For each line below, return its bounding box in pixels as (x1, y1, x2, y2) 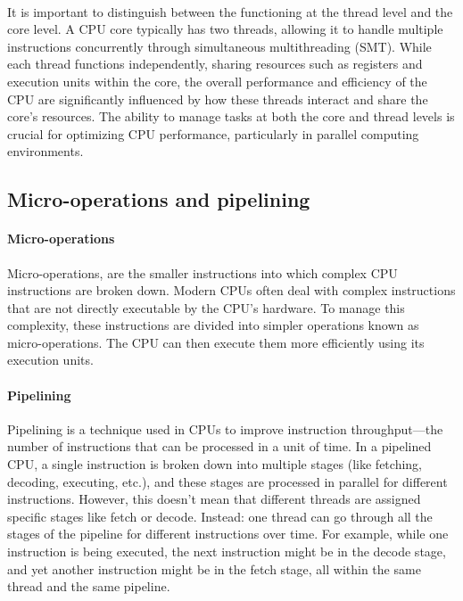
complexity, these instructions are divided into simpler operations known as (7, 316, 419, 334)
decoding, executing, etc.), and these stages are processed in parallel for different (7, 472, 448, 490)
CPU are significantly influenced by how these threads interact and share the (7, 89, 428, 108)
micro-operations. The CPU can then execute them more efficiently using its (7, 333, 425, 351)
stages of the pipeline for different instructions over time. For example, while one (7, 524, 449, 543)
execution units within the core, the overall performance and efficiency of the (7, 71, 427, 90)
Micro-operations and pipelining (7, 185, 310, 213)
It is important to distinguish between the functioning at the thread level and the (7, 2, 453, 21)
